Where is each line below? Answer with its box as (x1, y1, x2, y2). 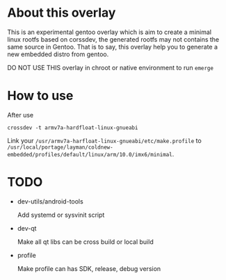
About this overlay (7, 5, 116, 21)
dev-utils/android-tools (17, 197, 83, 206)
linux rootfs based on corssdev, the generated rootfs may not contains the (7, 35, 220, 43)
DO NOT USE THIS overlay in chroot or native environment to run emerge (7, 63, 214, 72)
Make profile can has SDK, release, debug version (17, 264, 161, 272)
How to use (7, 88, 74, 104)
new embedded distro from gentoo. (7, 50, 109, 58)
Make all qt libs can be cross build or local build (17, 238, 154, 246)
